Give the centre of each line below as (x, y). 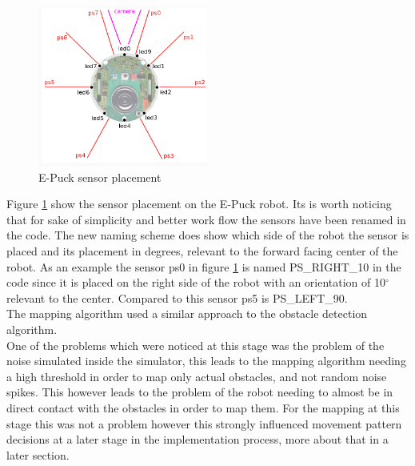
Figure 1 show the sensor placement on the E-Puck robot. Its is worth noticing (199, 204)
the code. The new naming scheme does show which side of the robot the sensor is (208, 235)
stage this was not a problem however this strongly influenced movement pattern (204, 423)
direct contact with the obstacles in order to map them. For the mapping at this (203, 407)
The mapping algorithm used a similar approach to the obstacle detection (187, 313)
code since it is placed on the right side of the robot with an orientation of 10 (196, 282)
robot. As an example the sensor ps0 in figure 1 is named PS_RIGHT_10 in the (204, 266)
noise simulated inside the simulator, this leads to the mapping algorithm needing (206, 361)
